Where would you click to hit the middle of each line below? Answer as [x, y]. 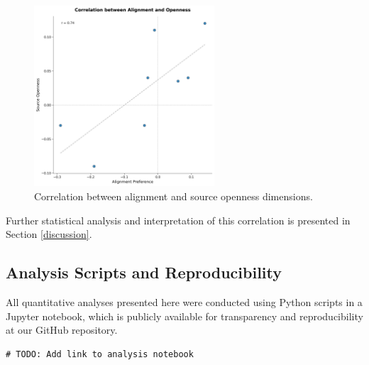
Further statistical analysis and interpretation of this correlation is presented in [178, 220]
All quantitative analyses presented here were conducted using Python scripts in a [184, 301]
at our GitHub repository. [62, 330]
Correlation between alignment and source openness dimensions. [174, 196]
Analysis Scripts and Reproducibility [144, 272]
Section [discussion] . [49, 234]
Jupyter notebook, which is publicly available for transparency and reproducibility [184, 316]
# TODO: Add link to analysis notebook [100, 354]
